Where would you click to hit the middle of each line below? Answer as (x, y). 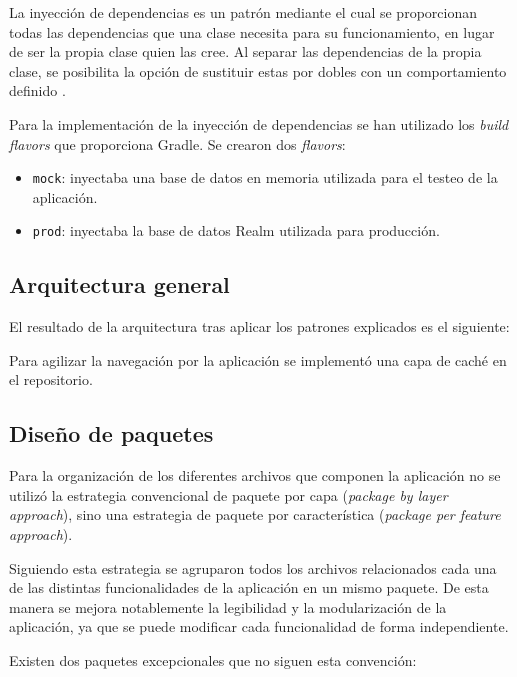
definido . (37, 90)
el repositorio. (51, 379)
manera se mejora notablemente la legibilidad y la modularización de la (228, 606)
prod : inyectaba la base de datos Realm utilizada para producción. (236, 230)
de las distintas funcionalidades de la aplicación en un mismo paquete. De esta (249, 587)
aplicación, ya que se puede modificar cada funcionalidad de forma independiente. (259, 626)
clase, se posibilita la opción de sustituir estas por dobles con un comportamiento (258, 70)
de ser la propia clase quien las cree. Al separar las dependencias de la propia (245, 51)
